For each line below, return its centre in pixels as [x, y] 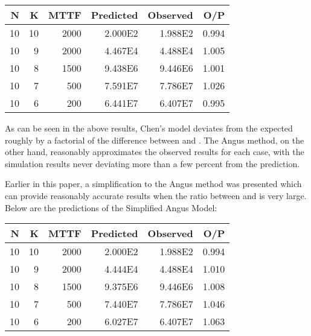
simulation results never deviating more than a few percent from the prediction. [152, 163]
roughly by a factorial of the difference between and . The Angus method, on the [155, 140]
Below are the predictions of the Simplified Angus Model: [111, 207]
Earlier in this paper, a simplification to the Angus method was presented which [153, 184]
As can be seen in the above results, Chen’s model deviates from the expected [149, 128]
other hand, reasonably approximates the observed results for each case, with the [155, 152]
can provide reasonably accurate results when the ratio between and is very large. [156, 195]
